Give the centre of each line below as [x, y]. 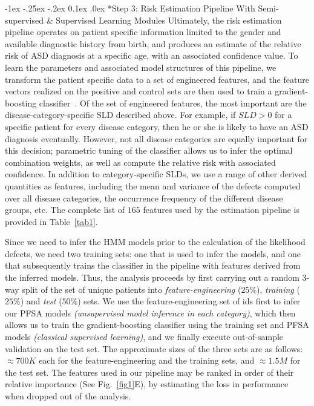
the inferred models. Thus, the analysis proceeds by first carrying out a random [152, 277]
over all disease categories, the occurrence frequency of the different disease [144, 198]
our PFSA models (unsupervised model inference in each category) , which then [150, 313]
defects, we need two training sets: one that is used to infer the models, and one [153, 253]
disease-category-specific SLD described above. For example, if [120, 115]
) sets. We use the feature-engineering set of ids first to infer [189, 301]
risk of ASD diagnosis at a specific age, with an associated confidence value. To [152, 55]
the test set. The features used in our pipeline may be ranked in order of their [149, 372]
